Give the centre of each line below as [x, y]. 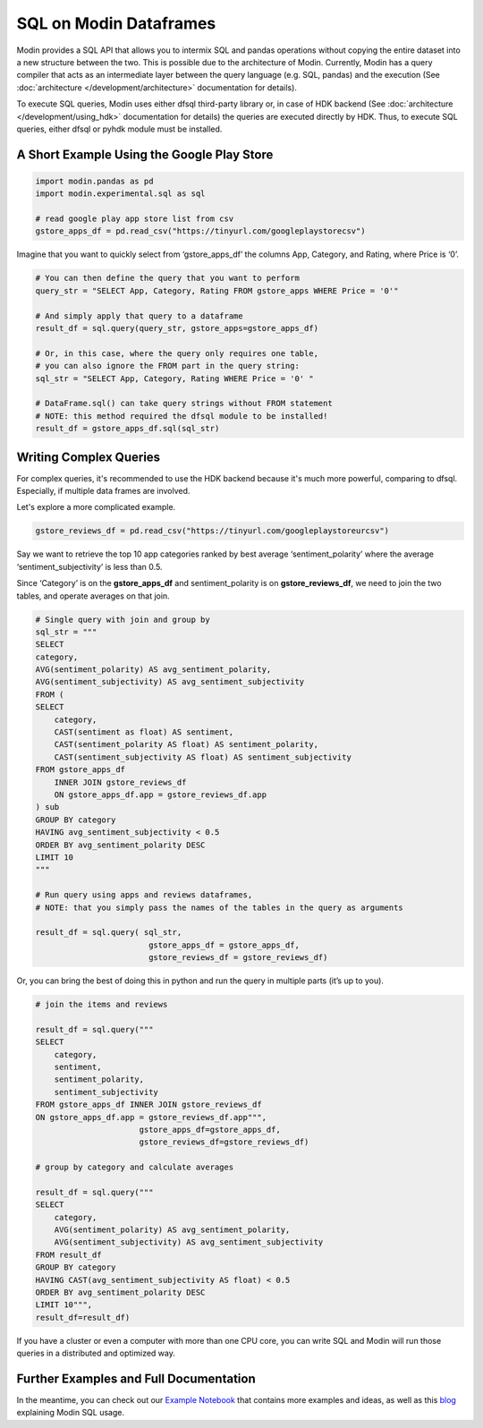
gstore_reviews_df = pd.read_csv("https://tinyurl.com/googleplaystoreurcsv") [212, 531]
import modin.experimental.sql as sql [120, 194]
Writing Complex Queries [89, 457]
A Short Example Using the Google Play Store [145, 154]
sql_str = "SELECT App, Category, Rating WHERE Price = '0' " [174, 378]
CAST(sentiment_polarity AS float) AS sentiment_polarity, [186, 744]
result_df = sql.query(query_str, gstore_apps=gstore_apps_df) [177, 328]
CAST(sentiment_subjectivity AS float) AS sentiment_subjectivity [203, 757]
